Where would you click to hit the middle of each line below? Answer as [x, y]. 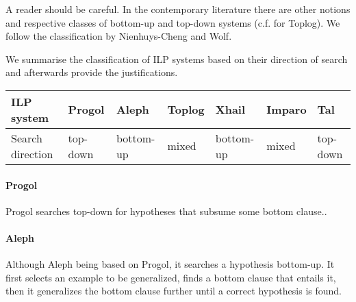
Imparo [287, 110]
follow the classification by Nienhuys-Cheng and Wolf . [119, 36]
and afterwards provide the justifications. [92, 72]
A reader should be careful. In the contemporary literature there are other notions [178, 9]
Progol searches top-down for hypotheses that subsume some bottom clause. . [166, 211]
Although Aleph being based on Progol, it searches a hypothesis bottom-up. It [170, 264]
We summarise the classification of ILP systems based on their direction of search [177, 59]
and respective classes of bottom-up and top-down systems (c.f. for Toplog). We [173, 22]
